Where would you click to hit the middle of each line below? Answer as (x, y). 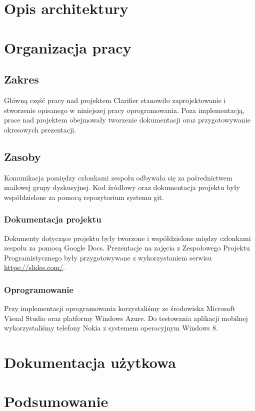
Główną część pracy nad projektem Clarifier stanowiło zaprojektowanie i (115, 100)
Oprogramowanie (39, 289)
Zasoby (22, 156)
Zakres (21, 79)
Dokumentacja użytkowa (90, 362)
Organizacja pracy (68, 47)
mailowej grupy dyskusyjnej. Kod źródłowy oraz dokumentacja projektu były (122, 187)
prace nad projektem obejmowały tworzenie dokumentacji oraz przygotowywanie (127, 120)
